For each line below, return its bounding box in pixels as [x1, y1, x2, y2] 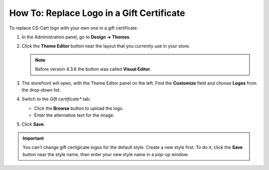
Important [22, 135, 44, 141]
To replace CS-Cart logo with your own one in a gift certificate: [9, 25, 138, 31]
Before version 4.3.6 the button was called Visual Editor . [35, 66, 151, 72]
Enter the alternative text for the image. [34, 112, 115, 118]
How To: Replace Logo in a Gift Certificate [9, 7, 185, 18]
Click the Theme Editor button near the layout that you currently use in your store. [21, 43, 190, 49]
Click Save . [21, 121, 45, 127]
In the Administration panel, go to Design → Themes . [21, 34, 131, 40]
